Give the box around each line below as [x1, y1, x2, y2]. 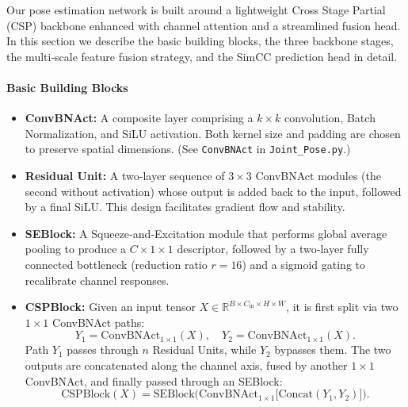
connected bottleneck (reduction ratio [25, 255, 208, 272]
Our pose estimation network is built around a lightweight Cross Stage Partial [6, 2, 386, 17]
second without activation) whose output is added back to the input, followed [25, 182, 402, 199]
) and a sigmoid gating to [242, 255, 366, 272]
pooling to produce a [25, 240, 127, 257]
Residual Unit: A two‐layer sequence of [25, 167, 225, 184]
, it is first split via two [286, 298, 398, 315]
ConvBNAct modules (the [255, 167, 381, 184]
